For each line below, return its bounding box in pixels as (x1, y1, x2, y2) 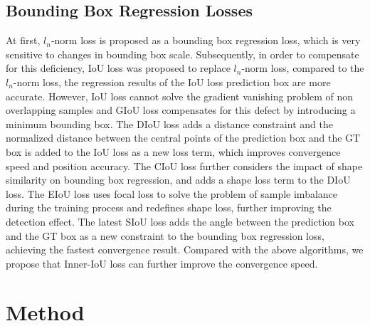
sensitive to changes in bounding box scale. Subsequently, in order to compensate (6, 46, 359, 61)
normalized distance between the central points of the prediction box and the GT (6, 130, 361, 145)
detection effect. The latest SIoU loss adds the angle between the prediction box (6, 214, 354, 228)
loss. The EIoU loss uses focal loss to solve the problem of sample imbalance (6, 186, 338, 201)
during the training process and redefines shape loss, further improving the (6, 200, 332, 215)
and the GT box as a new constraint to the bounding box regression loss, (6, 228, 324, 243)
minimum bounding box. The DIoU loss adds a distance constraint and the (6, 116, 333, 131)
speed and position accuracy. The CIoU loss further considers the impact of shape (6, 158, 363, 173)
